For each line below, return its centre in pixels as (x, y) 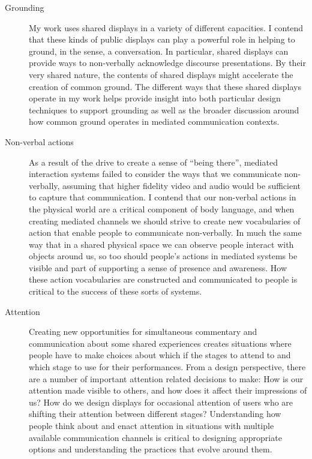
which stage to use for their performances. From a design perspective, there (167, 367)
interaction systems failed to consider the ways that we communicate (155, 174)
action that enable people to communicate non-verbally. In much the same (165, 232)
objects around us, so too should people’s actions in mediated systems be (163, 256)
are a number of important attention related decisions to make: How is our (166, 378)
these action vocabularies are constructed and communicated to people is (163, 279)
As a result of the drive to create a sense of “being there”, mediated (153, 162)
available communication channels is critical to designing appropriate (155, 437)
